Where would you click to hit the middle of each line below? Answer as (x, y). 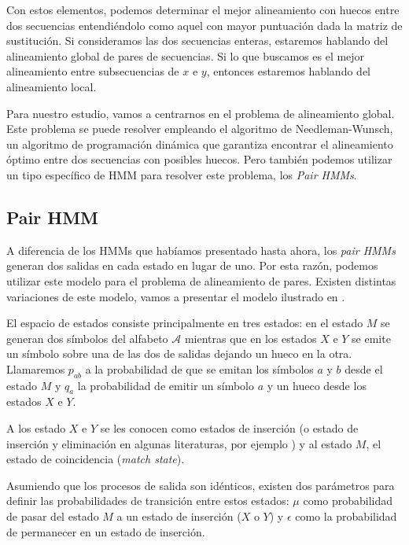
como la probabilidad (346, 516)
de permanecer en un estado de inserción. (106, 531)
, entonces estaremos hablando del (288, 71)
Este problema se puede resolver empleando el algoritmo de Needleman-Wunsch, (200, 129)
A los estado (36, 428)
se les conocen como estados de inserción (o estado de (229, 428)
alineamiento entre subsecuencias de (93, 71)
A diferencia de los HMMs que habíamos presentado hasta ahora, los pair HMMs (201, 250)
